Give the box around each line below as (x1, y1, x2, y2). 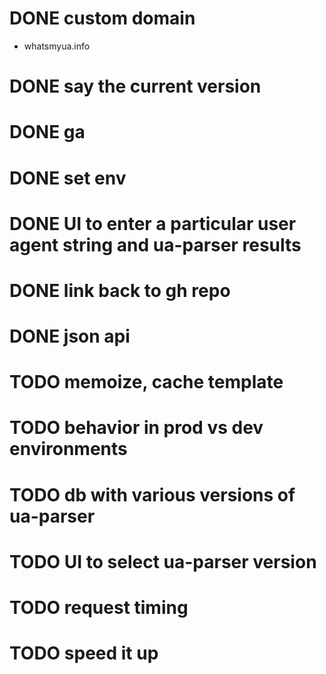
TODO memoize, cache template (9, 371, 284, 394)
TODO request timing (9, 597, 189, 619)
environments (9, 438, 128, 461)
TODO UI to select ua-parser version (9, 550, 317, 573)
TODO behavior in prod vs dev (9, 417, 264, 439)
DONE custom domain (9, 7, 196, 30)
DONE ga (9, 121, 86, 144)
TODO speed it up (9, 642, 159, 665)
